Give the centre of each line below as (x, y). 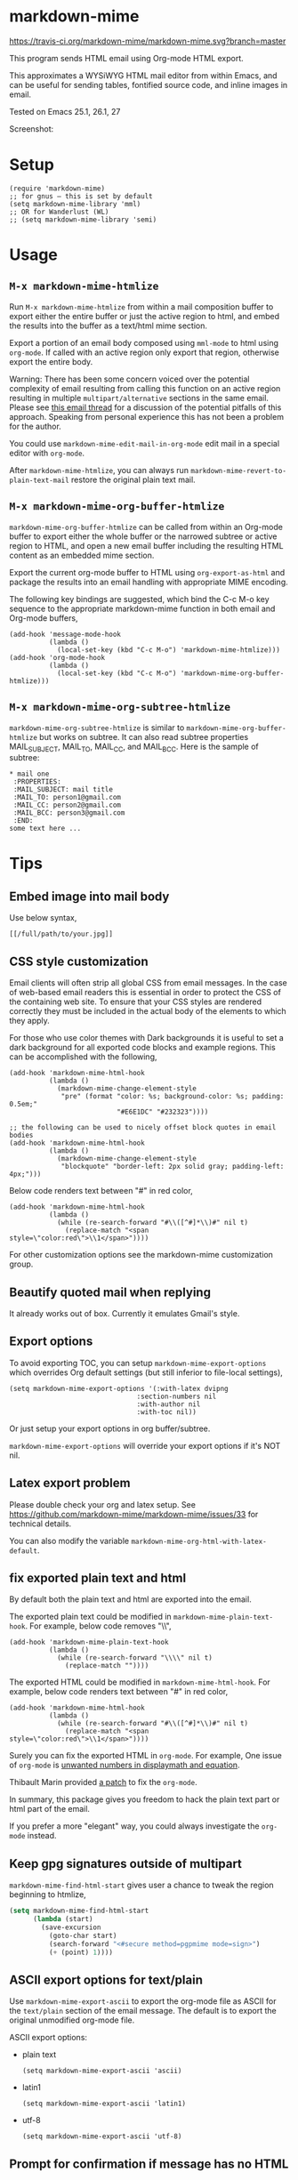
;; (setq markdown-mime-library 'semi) (83, 220)
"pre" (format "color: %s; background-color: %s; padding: (173, 1097)
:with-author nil (169, 1404)
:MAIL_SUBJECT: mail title (63, 790)
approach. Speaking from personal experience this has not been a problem (147, 416)
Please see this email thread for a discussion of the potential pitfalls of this (145, 407)
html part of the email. (50, 1809)
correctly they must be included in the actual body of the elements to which (148, 1011)
